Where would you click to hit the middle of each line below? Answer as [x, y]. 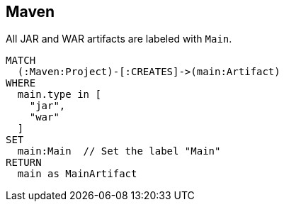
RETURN [24, 163]
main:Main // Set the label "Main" [119, 151]
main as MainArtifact [77, 174]
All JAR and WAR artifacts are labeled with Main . [119, 39]
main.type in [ [59, 95]
